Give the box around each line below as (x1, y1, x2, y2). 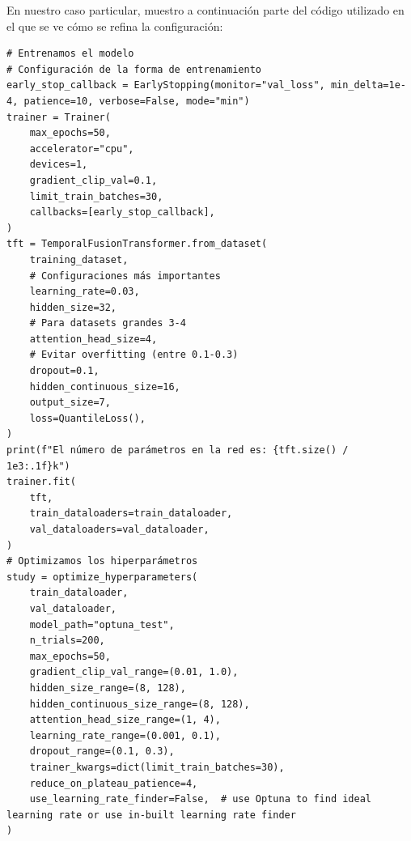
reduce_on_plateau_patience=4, (29, 777, 198, 789)
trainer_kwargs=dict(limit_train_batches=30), (29, 761, 285, 773)
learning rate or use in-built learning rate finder (6, 809, 296, 821)
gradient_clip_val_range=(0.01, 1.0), (29, 666, 239, 678)
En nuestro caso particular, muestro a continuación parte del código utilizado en (6, 2, 405, 18)
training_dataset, (29, 253, 129, 265)
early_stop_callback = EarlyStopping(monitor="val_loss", (6, 79, 325, 91)
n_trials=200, (29, 635, 105, 647)
